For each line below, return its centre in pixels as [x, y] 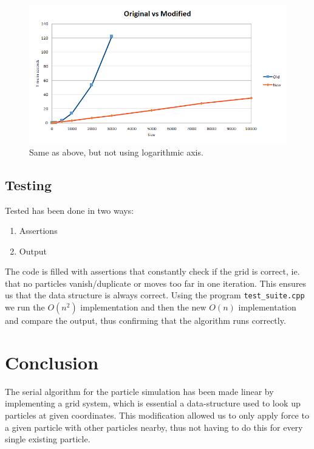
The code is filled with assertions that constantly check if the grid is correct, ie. [152, 271]
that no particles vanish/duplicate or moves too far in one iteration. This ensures [156, 283]
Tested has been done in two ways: [70, 210]
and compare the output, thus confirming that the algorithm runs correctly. [145, 320]
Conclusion [52, 362]
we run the [25, 307]
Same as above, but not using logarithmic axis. [116, 152]
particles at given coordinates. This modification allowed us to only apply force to [157, 415]
